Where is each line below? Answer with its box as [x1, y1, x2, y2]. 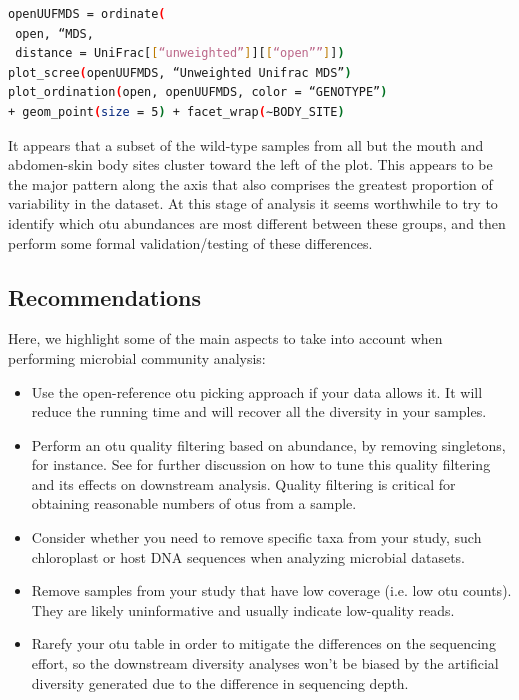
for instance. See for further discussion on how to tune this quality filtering [31, 454, 491, 475]
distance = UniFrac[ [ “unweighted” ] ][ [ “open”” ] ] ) [15, 46, 345, 61]
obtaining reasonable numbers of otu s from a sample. [31, 493, 357, 514]
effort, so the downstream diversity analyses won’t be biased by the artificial [31, 653, 499, 674]
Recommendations [8, 281, 201, 312]
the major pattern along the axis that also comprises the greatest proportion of [8, 173, 493, 194]
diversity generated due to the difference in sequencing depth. [31, 672, 409, 693]
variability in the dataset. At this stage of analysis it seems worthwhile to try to [8, 193, 498, 214]
